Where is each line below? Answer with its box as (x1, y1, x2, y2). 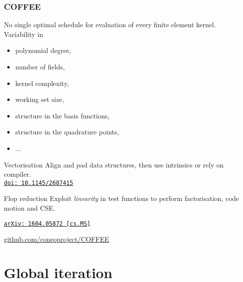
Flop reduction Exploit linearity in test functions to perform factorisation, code (4, 193, 239, 203)
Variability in (4, 29, 43, 39)
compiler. (4, 169, 31, 179)
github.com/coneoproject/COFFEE (4, 234, 109, 244)
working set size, (15, 94, 64, 104)
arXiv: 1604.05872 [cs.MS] (4, 220, 91, 227)
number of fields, (15, 62, 65, 71)
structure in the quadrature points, (15, 127, 119, 137)
